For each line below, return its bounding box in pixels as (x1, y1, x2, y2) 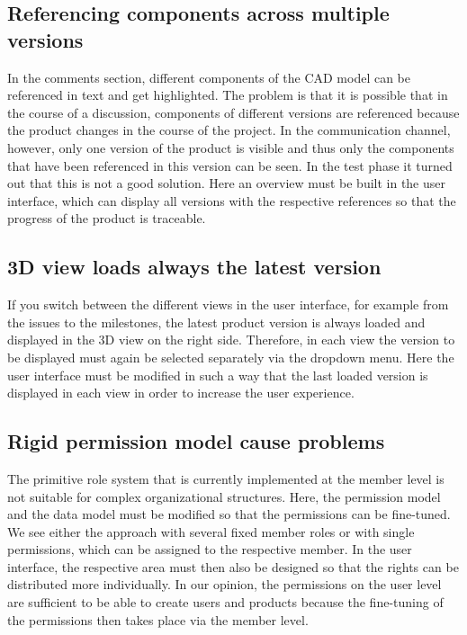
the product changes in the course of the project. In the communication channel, (7, 121, 451, 139)
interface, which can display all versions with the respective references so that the (7, 191, 456, 210)
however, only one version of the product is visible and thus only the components (7, 138, 454, 157)
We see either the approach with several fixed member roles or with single (7, 522, 415, 541)
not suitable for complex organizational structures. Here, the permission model (7, 487, 441, 505)
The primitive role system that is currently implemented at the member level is (7, 469, 445, 487)
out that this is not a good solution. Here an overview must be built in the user (7, 174, 446, 192)
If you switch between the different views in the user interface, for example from (7, 295, 449, 314)
